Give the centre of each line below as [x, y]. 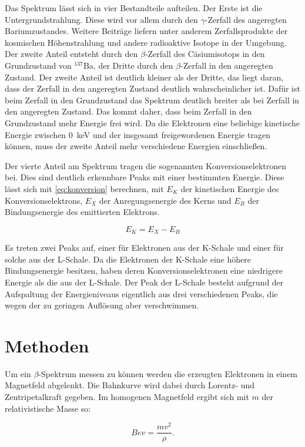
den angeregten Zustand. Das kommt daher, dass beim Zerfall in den [128, 111]
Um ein [18, 373]
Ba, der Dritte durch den [128, 65]
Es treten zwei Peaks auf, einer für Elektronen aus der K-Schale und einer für [144, 248]
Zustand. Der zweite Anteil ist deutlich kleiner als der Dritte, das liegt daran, [144, 77]
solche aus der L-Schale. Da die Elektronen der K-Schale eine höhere [128, 259]
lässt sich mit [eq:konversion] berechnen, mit [84, 188]
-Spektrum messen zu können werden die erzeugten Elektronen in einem [168, 373]
